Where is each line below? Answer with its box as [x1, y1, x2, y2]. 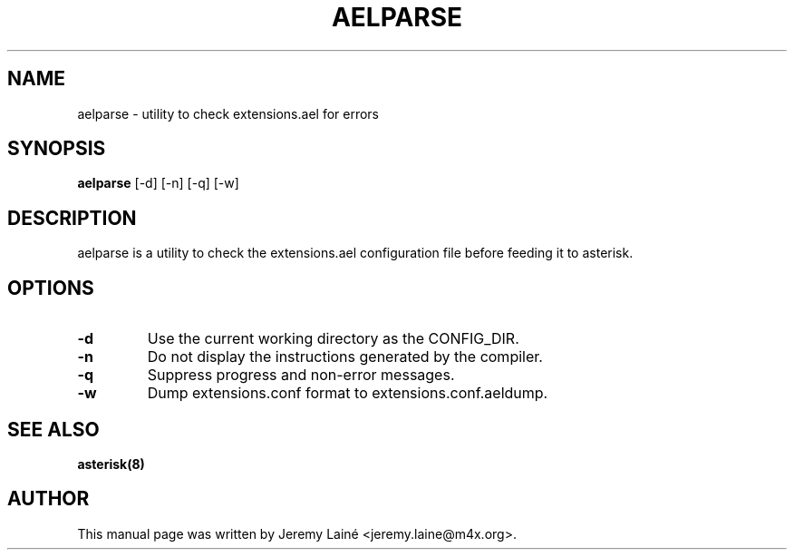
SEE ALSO [7, 417, 100, 441]
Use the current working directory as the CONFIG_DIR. [147, 329, 519, 348]
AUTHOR [7, 487, 90, 511]
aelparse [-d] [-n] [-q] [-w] [77, 175, 239, 191]
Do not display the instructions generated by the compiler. [147, 347, 543, 366]
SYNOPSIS [7, 137, 106, 161]
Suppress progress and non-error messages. [147, 366, 455, 385]
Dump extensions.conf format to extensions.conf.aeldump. [147, 384, 548, 403]
